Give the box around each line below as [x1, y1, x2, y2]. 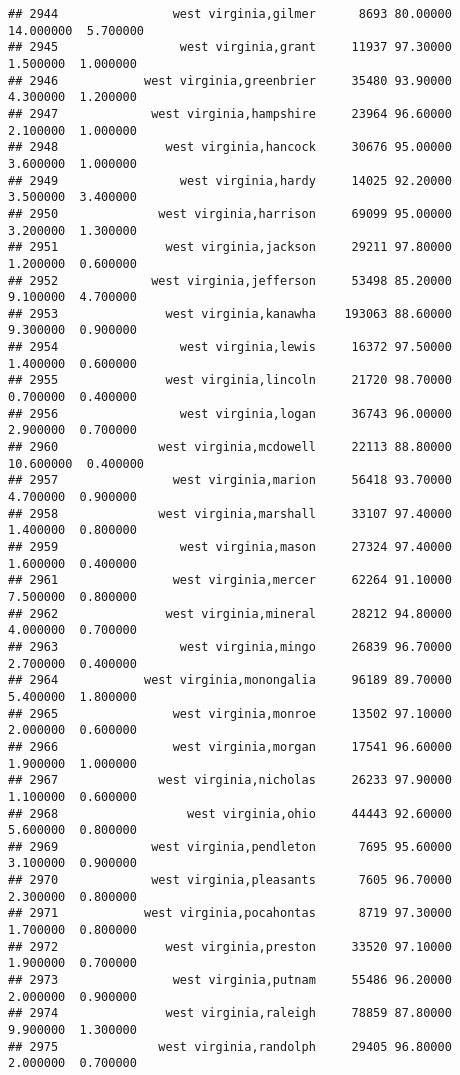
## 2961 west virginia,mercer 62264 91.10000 [8, 573, 452, 588]
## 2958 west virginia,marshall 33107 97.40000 [8, 506, 452, 521]
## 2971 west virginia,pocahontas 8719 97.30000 [8, 906, 452, 921]
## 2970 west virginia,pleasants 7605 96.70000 [8, 873, 452, 888]
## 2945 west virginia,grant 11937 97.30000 [8, 40, 452, 55]
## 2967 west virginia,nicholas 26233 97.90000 [8, 773, 452, 788]
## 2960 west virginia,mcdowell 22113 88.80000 [8, 440, 452, 455]
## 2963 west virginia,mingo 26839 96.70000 [8, 639, 452, 654]
